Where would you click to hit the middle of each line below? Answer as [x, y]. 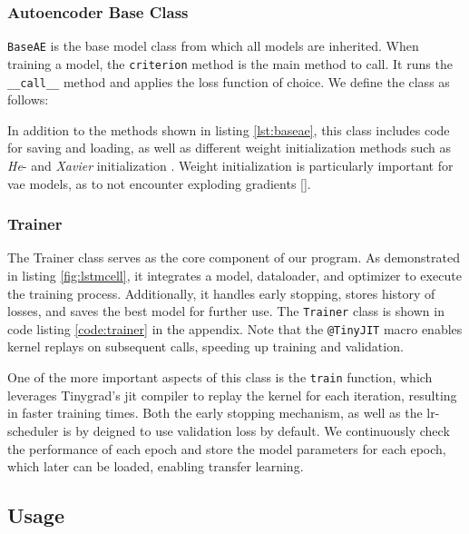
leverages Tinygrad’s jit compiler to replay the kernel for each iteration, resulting [232, 395]
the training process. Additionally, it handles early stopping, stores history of [221, 293]
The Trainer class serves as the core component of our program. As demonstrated [234, 257]
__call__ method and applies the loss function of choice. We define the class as [229, 81]
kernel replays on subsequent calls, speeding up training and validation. [205, 346]
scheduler [33, 430]
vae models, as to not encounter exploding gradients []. [159, 183]
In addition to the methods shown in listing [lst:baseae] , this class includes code [229, 129]
